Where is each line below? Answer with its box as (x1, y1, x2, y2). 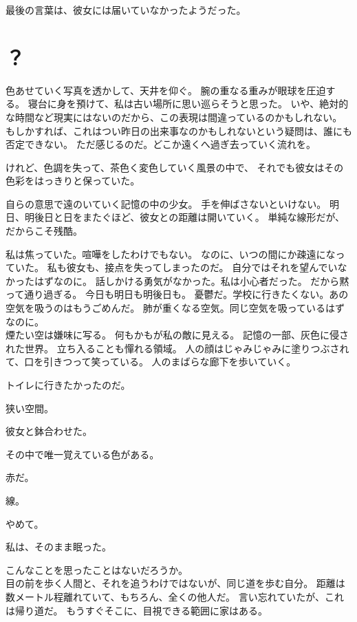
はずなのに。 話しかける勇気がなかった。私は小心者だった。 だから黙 (34, 273, 349, 288)
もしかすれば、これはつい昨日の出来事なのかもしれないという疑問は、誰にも (6, 123, 352, 138)
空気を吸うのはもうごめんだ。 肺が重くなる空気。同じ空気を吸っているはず (6, 301, 345, 315)
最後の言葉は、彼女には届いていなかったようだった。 (6, 3, 246, 17)
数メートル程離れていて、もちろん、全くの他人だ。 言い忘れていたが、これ (6, 589, 344, 603)
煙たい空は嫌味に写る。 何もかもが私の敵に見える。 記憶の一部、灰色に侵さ (6, 328, 349, 342)
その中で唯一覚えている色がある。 (6, 447, 160, 461)
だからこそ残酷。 (6, 224, 83, 238)
